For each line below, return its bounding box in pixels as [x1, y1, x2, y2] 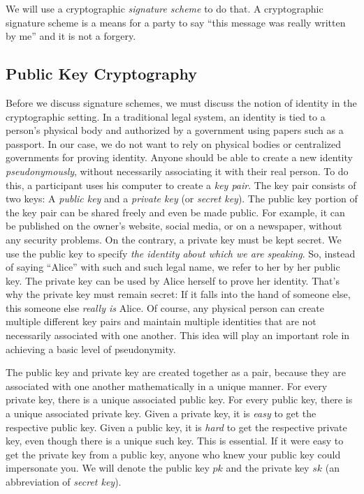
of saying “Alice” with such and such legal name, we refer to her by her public [6, 260, 340, 274]
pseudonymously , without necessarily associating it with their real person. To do [6, 163, 349, 178]
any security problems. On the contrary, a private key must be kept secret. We [6, 232, 342, 246]
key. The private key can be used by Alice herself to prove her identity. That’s [6, 273, 340, 287]
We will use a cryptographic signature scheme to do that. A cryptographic [6, 1, 323, 15]
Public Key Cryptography [6, 63, 198, 84]
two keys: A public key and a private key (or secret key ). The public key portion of [6, 191, 358, 206]
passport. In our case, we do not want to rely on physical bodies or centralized [6, 136, 342, 151]
